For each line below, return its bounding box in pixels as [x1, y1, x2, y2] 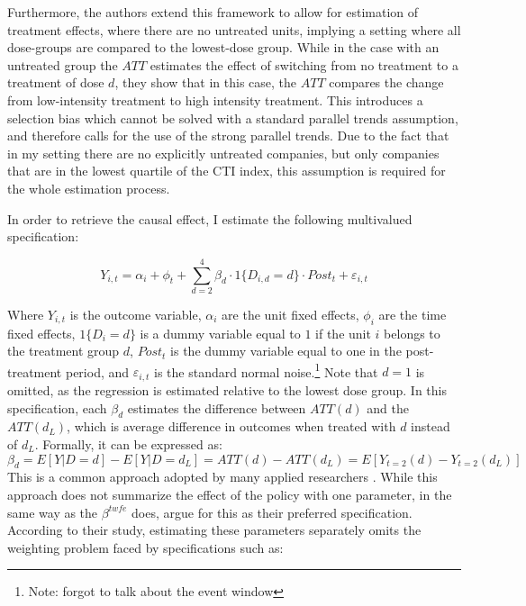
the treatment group [7, 341, 120, 360]
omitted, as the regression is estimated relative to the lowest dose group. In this [7, 380, 447, 399]
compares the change [329, 73, 444, 92]
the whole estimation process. [7, 178, 170, 197]
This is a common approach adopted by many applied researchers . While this [7, 467, 438, 486]
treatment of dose [7, 73, 104, 92]
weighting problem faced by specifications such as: [7, 538, 284, 556]
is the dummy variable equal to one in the [170, 341, 402, 360]
